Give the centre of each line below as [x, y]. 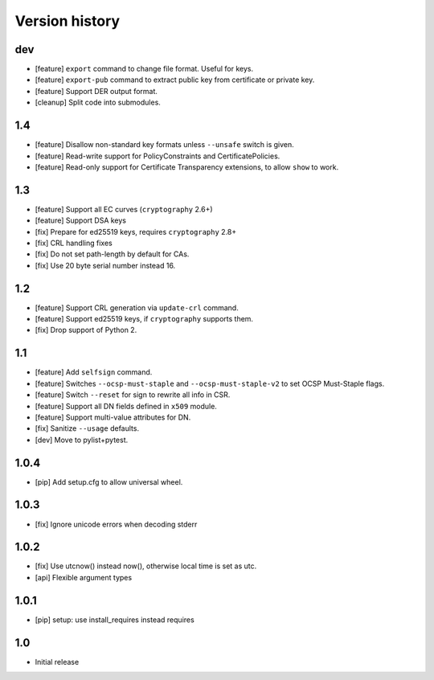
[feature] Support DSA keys [80, 220]
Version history [68, 21]
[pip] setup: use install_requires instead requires [115, 620]
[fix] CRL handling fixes [74, 243]
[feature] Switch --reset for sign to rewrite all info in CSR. [133, 395]
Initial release [57, 662]
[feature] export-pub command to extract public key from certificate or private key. [175, 80]
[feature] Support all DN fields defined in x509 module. [126, 406]
